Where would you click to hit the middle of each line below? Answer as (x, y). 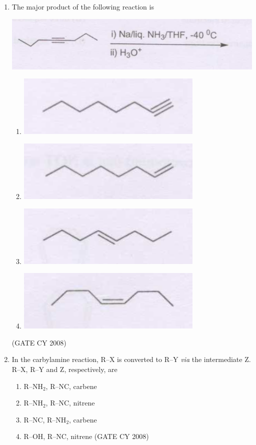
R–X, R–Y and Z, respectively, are (64, 369)
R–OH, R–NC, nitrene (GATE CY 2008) (86, 436)
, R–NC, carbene (71, 386)
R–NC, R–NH (45, 419)
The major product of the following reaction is (83, 6)
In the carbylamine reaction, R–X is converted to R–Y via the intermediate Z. (131, 359)
